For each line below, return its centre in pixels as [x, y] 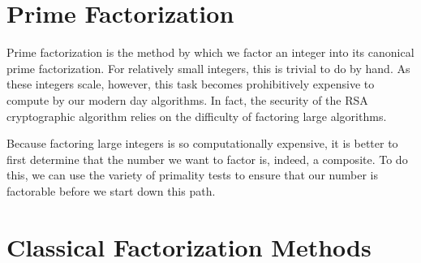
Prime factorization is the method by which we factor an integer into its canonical [210, 52]
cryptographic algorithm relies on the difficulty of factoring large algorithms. [197, 116]
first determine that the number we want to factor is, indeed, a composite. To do [207, 159]
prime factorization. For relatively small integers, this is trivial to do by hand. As [208, 68]
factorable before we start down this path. [111, 190]
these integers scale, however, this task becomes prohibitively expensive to [191, 84]
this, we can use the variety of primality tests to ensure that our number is [192, 175]
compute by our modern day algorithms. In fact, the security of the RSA [187, 99]
